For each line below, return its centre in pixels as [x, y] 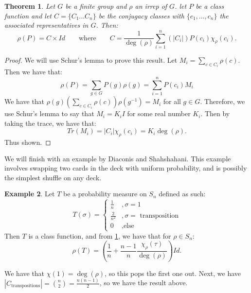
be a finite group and [96, 6]
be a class [210, 6]
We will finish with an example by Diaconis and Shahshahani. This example [118, 158]
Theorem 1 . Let [30, 6]
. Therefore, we [223, 101]
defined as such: [182, 194]
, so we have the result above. [143, 283]
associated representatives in [46, 25]
